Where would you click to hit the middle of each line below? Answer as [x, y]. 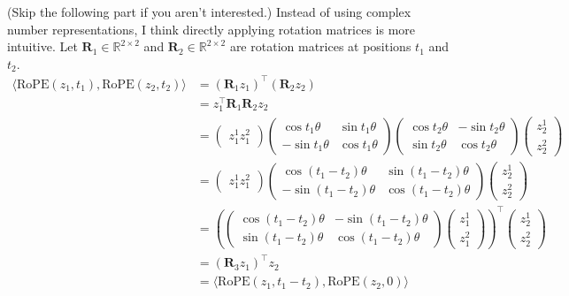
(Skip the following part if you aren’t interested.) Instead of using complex [209, 11]
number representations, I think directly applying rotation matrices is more [211, 29]
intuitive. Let [42, 46]
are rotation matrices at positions [320, 46]
